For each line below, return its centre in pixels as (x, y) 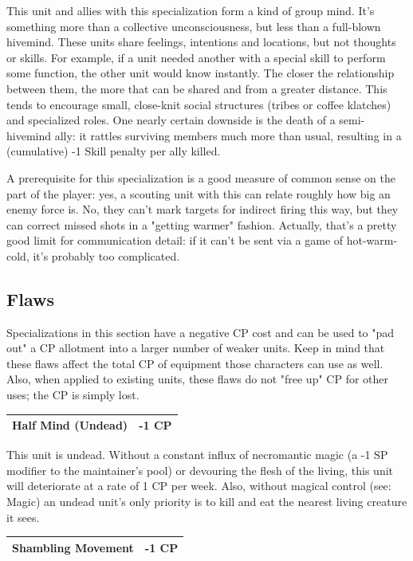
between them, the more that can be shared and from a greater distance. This (197, 88)
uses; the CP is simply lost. (73, 395)
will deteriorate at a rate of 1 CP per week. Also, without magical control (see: (199, 486)
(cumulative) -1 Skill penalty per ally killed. (114, 151)
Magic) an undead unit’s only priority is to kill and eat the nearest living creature (207, 502)
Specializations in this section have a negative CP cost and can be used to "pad (201, 332)
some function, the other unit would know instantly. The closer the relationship (201, 73)
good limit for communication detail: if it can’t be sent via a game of (175, 240)
